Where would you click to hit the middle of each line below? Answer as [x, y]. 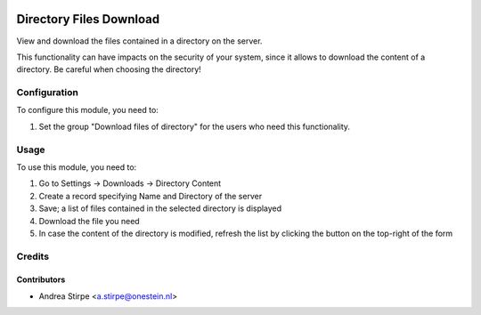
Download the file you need [89, 221]
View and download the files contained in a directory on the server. [139, 41]
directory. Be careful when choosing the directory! [109, 69]
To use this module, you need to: [77, 167]
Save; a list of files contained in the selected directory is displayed [160, 208]
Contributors [41, 279]
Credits [33, 256]
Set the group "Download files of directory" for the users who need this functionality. [195, 126]
